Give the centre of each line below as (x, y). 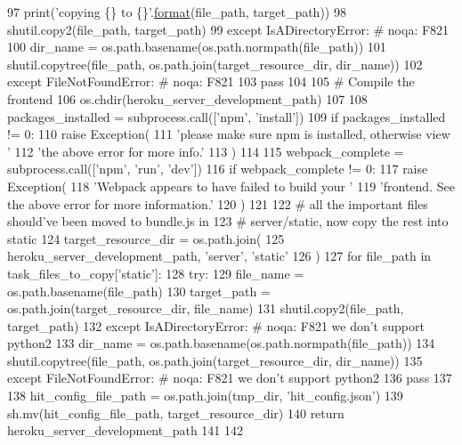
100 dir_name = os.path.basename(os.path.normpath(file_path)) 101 (197, 47)
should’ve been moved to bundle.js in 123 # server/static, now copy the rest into (228, 221)
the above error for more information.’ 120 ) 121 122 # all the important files (218, 203)
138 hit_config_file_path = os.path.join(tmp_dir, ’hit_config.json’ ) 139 (205, 396)
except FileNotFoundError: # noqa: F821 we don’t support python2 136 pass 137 (230, 378)
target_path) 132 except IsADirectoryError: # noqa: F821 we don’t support (216, 325)
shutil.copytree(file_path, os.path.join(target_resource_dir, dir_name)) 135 (215, 360)
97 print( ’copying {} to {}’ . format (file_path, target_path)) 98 (177, 12)
